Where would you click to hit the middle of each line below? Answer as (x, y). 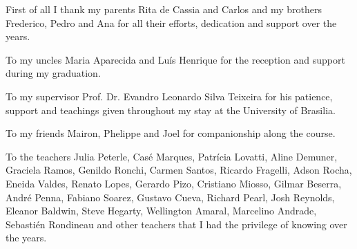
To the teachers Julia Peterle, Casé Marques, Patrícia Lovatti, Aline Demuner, (172, 156)
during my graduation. (53, 73)
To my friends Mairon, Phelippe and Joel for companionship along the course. (171, 133)
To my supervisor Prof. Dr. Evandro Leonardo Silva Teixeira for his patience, (169, 96)
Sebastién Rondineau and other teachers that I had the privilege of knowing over (176, 224)
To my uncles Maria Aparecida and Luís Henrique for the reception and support (175, 59)
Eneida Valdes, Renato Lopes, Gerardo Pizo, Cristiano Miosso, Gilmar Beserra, (174, 183)
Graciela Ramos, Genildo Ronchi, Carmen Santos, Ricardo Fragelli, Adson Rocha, (179, 170)
